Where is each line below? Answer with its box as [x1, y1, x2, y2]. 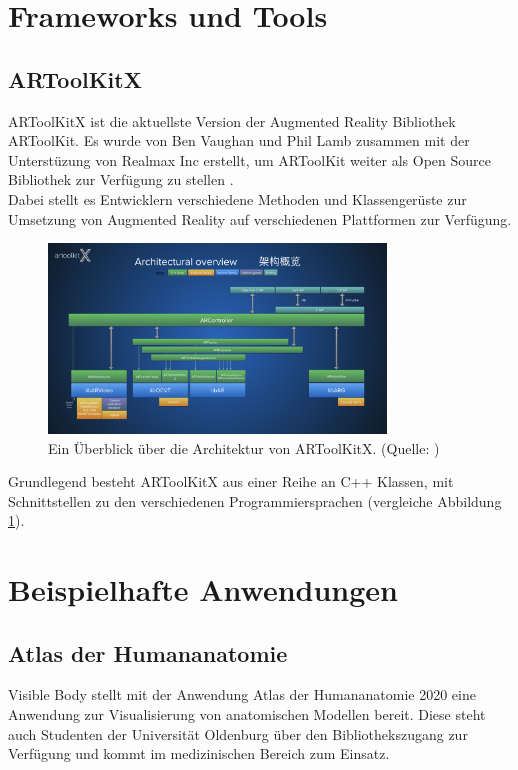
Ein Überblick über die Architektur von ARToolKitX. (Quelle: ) [48, 437, 440, 458]
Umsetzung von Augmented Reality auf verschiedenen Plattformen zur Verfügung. [8, 208, 512, 229]
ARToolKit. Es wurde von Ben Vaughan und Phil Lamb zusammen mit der [8, 130, 470, 151]
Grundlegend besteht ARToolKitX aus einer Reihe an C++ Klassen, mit [8, 471, 454, 492]
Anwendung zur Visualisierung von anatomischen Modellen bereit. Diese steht [8, 704, 486, 725]
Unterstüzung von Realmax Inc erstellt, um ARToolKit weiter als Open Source [8, 149, 491, 170]
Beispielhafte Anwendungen [8, 569, 398, 610]
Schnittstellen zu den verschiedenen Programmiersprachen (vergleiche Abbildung [8, 490, 502, 511]
